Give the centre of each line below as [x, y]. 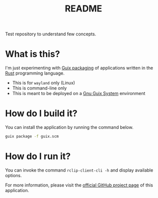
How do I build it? [41, 114]
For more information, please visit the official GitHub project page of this [79, 185]
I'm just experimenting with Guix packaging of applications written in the [79, 68]
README [83, 9]
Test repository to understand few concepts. [51, 34]
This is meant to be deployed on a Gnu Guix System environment [79, 94]
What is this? [33, 54]
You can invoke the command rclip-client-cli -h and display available [79, 170]
